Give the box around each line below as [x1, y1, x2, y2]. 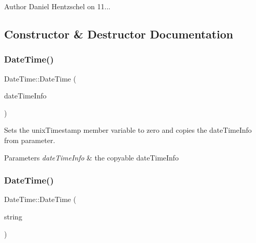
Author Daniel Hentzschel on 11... [4, 1, 111, 11]
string [4, 211, 23, 221]
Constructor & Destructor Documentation [4, 26, 233, 42]
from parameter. [4, 134, 55, 145]
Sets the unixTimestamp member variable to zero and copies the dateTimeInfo [4, 125, 252, 135]
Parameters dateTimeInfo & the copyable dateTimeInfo [4, 152, 179, 163]
